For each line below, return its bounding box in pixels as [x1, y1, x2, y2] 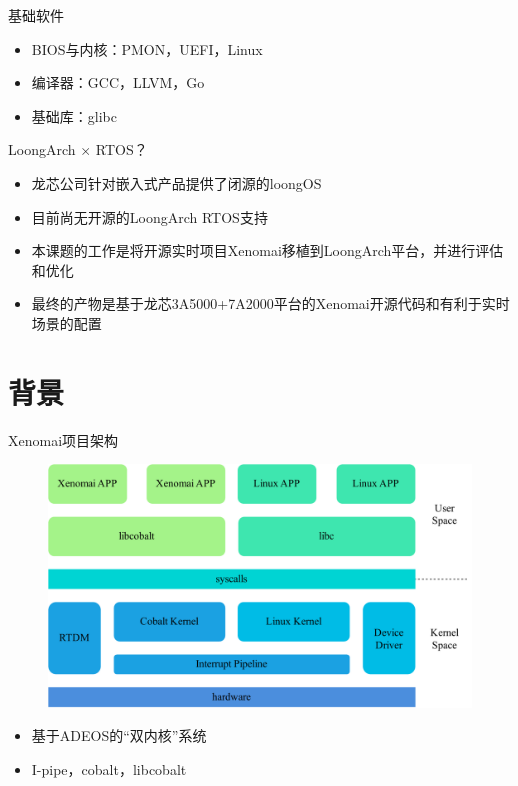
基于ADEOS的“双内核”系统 [31, 725, 207, 746]
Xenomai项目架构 [8, 429, 119, 450]
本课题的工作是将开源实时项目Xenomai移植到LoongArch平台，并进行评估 [31, 240, 504, 261]
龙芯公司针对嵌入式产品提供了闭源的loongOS [31, 172, 322, 193]
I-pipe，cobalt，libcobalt [31, 758, 187, 779]
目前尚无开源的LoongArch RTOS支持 [31, 206, 268, 227]
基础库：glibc [31, 105, 117, 126]
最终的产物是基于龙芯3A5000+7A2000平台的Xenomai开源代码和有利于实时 [31, 293, 510, 314]
